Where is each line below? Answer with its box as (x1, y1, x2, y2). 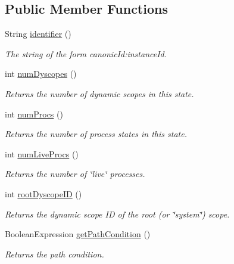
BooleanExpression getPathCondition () (5, 228, 151, 240)
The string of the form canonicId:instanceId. (5, 47, 167, 60)
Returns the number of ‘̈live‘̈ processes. (5, 167, 145, 180)
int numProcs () (5, 107, 63, 120)
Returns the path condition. (5, 247, 104, 260)
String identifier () (5, 27, 71, 40)
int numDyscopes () (5, 67, 77, 80)
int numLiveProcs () (5, 147, 79, 160)
